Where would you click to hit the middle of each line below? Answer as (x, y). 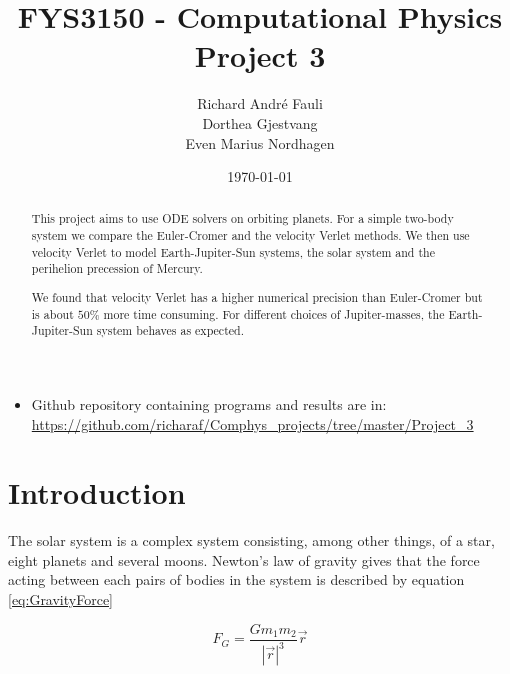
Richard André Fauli (260, 103)
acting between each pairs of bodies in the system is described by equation (236, 579)
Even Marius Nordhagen (260, 142)
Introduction (97, 492)
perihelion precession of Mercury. (117, 268)
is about (52, 313)
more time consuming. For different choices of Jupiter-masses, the (274, 313)
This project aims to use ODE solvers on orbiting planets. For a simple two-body (242, 218)
